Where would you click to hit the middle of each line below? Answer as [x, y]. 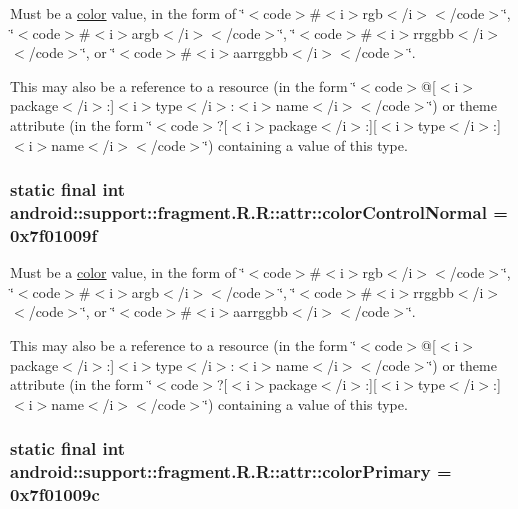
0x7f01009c [55, 494]
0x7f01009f [54, 234]
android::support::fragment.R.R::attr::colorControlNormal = [259, 212]
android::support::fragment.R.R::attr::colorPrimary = [231, 471]
